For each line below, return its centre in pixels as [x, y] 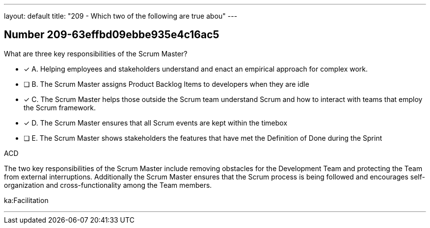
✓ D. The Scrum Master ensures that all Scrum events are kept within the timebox [156, 123]
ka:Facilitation [26, 200]
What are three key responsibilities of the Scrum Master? [96, 53]
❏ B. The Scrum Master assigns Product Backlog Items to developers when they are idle [166, 84]
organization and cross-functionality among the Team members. [108, 185]
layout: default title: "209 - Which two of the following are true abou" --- [121, 16]
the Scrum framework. [60, 107]
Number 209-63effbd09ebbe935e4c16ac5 [112, 35]
